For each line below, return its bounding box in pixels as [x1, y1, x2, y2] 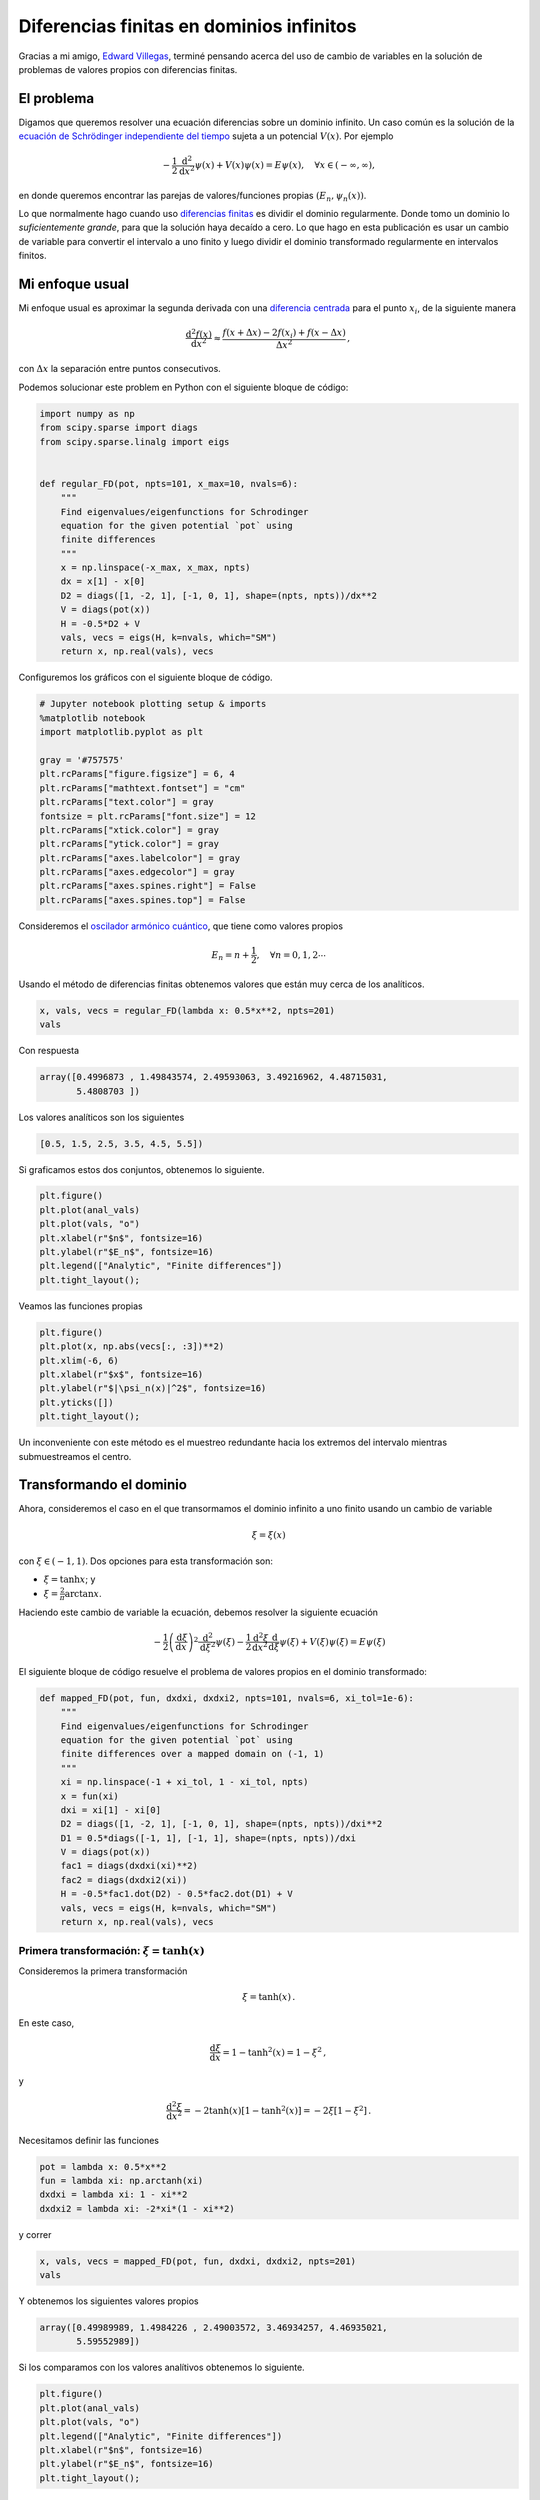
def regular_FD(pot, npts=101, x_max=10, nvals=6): [39, 478, 299, 489]
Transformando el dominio [18, 1476, 187, 1494]
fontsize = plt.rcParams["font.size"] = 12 [39, 810, 257, 822]
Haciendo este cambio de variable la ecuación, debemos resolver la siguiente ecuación [18, 1606, 379, 1619]
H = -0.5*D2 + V [60, 618, 140, 629]
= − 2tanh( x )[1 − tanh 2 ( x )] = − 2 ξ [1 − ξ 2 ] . [183, 2103, 372, 2116]
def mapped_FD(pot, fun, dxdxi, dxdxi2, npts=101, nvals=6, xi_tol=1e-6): [39, 1692, 415, 1704]
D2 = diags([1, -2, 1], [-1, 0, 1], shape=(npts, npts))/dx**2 [60, 590, 378, 601]
